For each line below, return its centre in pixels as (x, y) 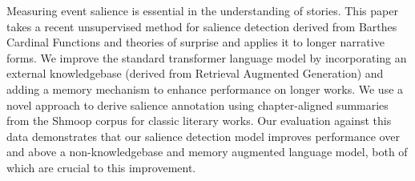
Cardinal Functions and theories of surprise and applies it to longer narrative (195, 42)
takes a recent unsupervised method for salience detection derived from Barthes (202, 26)
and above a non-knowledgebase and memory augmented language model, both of (207, 152)
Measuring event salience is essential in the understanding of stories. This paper (202, 10)
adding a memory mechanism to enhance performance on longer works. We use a (205, 88)
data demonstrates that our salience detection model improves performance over (203, 136)
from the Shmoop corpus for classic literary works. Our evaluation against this (199, 121)
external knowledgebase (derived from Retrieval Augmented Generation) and (195, 73)
